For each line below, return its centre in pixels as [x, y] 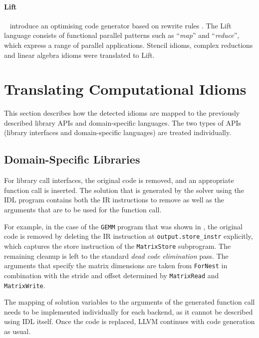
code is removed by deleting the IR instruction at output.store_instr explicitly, [129, 236]
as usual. [17, 331]
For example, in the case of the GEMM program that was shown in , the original [123, 226]
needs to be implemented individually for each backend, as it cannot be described [129, 311]
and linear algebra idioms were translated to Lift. [79, 55]
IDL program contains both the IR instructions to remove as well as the [114, 200]
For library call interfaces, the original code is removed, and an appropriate [119, 180]
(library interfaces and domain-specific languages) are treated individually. [118, 132]
